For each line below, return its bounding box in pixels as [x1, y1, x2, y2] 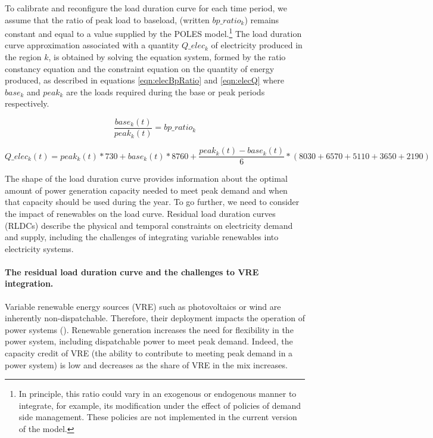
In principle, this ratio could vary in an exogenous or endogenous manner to [18, 387, 297, 400]
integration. [5, 277, 54, 290]
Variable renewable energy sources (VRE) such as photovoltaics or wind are [5, 300, 281, 312]
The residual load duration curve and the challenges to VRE [5, 265, 259, 278]
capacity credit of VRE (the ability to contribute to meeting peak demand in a [5, 347, 293, 359]
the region [5, 51, 42, 63]
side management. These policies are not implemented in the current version [18, 411, 297, 423]
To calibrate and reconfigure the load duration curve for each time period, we [5, 2, 287, 14]
